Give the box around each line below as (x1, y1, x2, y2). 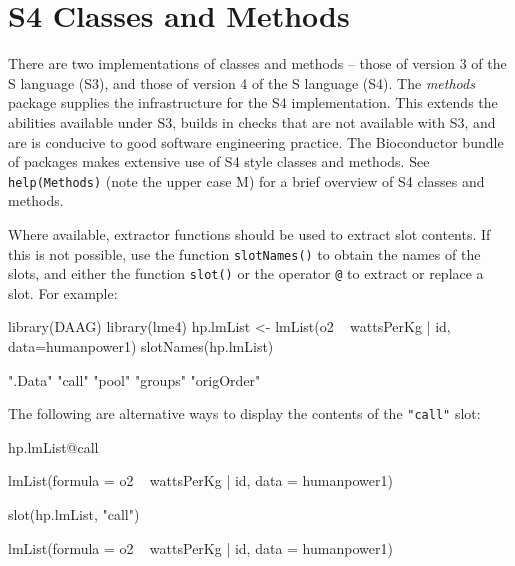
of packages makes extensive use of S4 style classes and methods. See (8, 151, 430, 172)
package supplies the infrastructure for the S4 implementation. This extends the (8, 92, 498, 113)
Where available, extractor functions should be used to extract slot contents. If (8, 223, 491, 244)
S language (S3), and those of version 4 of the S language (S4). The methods (8, 72, 475, 93)
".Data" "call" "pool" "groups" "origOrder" (8, 369, 261, 390)
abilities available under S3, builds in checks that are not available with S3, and (8, 111, 496, 132)
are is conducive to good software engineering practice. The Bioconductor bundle (8, 131, 504, 152)
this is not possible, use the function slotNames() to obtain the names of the (8, 243, 481, 264)
